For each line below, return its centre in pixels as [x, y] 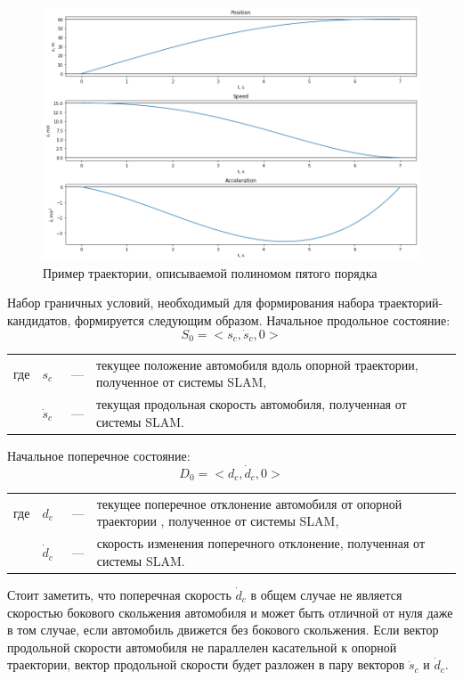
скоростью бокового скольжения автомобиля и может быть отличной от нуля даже [230, 612]
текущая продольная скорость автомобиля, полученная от [252, 404]
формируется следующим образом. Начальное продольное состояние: [262, 320]
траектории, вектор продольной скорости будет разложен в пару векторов [206, 664]
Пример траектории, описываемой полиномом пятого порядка [210, 272]
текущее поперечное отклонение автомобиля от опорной [249, 503]
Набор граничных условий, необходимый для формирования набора [191, 303]
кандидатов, [39, 320]
